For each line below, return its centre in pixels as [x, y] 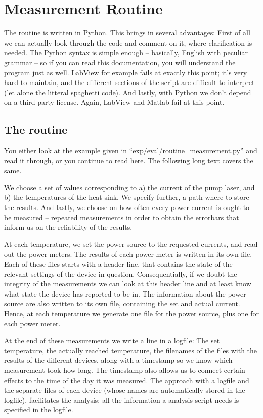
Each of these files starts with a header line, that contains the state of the [118, 264]
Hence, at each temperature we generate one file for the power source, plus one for [131, 313]
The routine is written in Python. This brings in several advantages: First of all [127, 33]
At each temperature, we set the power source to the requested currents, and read [131, 244]
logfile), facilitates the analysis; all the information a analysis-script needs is [122, 400]
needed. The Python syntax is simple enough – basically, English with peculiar [126, 52]
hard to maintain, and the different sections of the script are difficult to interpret [129, 82]
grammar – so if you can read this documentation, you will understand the [120, 62]
